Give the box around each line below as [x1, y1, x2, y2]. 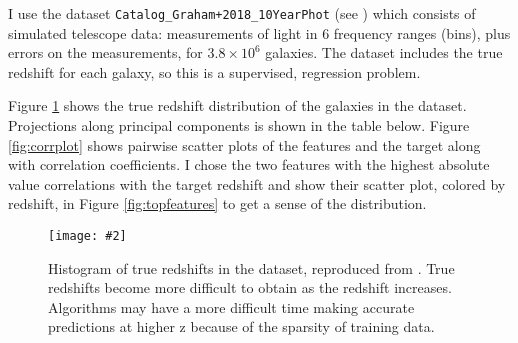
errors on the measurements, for [8, 42, 203, 63]
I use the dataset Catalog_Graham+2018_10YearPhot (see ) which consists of [8, 3, 476, 23]
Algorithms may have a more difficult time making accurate [48, 296, 415, 317]
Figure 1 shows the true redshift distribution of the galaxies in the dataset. [8, 95, 467, 116]
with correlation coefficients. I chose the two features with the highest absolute [8, 154, 490, 175]
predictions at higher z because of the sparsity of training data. [48, 316, 435, 337]
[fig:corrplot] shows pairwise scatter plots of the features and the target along [8, 134, 481, 155]
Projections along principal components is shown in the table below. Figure [8, 115, 470, 136]
